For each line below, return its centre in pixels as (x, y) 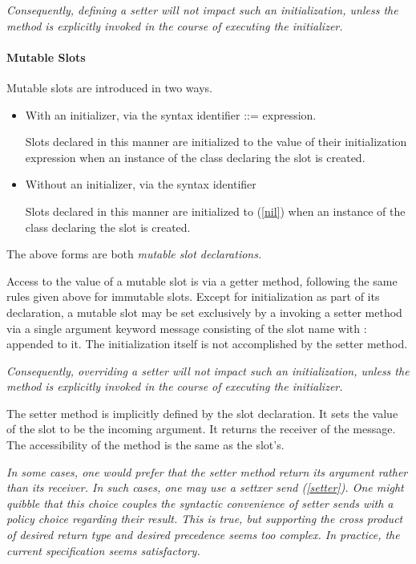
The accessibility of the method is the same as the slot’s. (145, 445)
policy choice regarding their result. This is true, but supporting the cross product (205, 519)
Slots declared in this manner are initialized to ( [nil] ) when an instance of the (215, 211)
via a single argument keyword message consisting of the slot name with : (187, 328)
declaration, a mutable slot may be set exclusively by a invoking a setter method (204, 312)
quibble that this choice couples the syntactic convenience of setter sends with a (200, 503)
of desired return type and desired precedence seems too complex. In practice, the (203, 535)
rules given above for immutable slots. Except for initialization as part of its (193, 296)
